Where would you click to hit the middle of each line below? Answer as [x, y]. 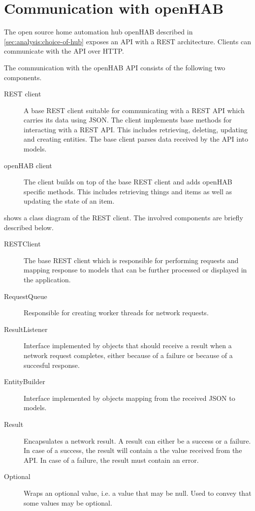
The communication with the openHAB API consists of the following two [115, 67]
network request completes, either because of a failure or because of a [128, 355]
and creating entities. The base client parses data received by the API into [136, 139]
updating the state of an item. [69, 201]
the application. [47, 279]
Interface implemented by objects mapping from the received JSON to [129, 398]
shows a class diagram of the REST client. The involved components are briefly [124, 218]
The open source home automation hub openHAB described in [98, 32]
